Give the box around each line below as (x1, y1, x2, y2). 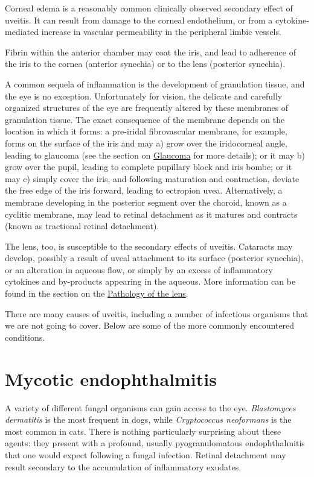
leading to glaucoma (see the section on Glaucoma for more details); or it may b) (5, 148, 306, 161)
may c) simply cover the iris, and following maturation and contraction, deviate (5, 172, 300, 185)
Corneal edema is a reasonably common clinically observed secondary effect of (5, 2, 293, 14)
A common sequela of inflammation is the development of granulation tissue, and (5, 77, 305, 90)
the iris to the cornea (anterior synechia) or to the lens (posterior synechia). (5, 57, 286, 70)
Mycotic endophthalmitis (5, 366, 217, 391)
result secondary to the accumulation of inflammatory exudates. (5, 460, 242, 473)
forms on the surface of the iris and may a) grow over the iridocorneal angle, (5, 136, 287, 149)
